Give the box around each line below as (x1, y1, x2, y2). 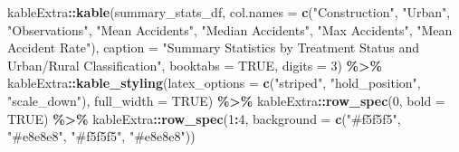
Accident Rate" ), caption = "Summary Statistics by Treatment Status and (7, 38, 420, 57)
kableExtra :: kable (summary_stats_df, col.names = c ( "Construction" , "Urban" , (7, 3, 451, 21)
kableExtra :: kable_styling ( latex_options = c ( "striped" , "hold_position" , (7, 73, 421, 92)
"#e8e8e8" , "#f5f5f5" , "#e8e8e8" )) (7, 127, 196, 146)
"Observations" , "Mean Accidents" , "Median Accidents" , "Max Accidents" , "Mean (7, 20, 453, 39)
